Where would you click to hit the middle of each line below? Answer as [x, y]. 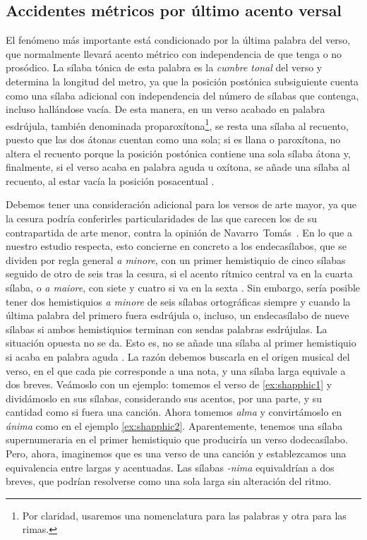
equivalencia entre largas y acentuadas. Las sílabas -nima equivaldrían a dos [170, 467]
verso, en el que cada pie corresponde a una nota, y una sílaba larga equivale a [176, 370]
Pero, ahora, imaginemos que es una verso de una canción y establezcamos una [176, 454]
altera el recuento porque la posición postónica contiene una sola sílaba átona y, [178, 153]
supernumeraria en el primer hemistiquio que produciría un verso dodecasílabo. [177, 439]
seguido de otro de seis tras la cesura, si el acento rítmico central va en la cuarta [179, 274]
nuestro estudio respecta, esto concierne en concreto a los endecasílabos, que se [176, 246]
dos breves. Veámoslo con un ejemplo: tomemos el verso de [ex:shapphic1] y [169, 384]
